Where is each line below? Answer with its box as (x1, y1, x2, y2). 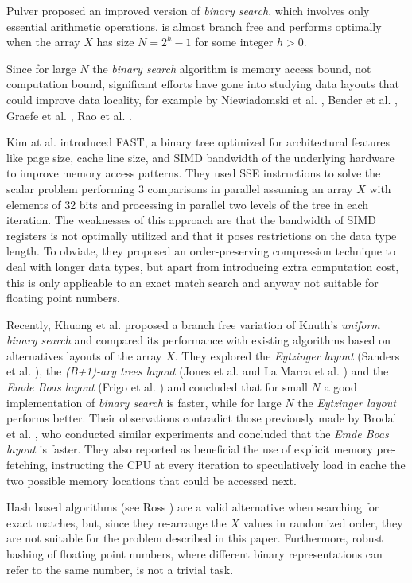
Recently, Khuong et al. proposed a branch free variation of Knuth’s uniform (6, 316, 380, 332)
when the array (6, 33, 80, 50)
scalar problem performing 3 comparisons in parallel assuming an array (6, 180, 353, 196)
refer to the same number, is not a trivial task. (6, 561, 234, 577)
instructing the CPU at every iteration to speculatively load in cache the (51, 457, 406, 473)
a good (324, 379, 357, 395)
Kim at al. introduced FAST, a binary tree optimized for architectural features (6, 134, 391, 150)
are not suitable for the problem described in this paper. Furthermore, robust (6, 530, 383, 546)
